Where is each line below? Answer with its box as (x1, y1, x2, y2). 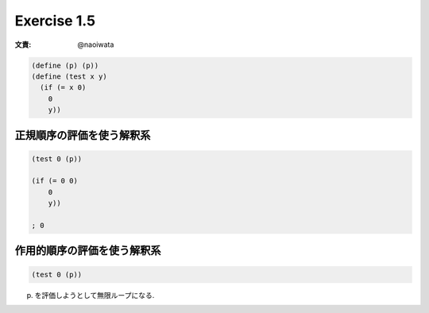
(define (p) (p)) (31, 60, 99, 70)
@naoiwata (77, 40, 114, 49)
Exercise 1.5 (14, 12, 95, 29)
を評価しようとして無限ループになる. (34, 290, 155, 299)
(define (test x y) (31, 71, 107, 81)
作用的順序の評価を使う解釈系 (14, 244, 161, 257)
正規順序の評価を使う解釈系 (14, 128, 151, 142)
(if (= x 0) (40, 83, 87, 92)
